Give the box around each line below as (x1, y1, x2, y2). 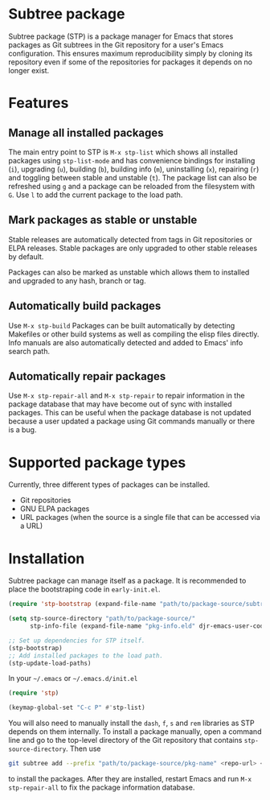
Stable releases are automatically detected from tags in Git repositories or (8, 234, 253, 244)
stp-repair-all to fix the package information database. (8, 782, 195, 792)
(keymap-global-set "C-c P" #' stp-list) (8, 703, 146, 712)
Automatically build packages (8, 299, 162, 313)
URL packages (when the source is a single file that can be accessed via (19, 513, 261, 522)
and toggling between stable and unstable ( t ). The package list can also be (8, 172, 257, 182)
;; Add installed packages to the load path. (8, 651, 163, 660)
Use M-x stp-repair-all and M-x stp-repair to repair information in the (8, 391, 245, 401)
